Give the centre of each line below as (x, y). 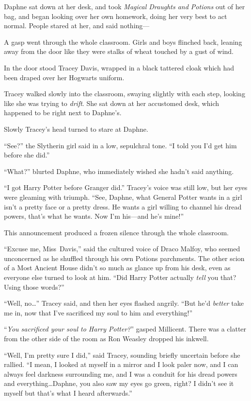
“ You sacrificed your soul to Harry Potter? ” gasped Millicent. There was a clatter (125, 329)
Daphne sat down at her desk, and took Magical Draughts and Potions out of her (125, 6)
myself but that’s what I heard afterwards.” (68, 393)
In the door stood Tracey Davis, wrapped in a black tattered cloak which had (119, 67)
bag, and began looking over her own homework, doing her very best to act (116, 16)
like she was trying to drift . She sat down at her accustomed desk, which (112, 103)
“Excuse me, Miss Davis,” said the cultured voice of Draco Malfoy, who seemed (122, 249)
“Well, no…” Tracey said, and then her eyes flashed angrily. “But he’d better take (124, 303)
